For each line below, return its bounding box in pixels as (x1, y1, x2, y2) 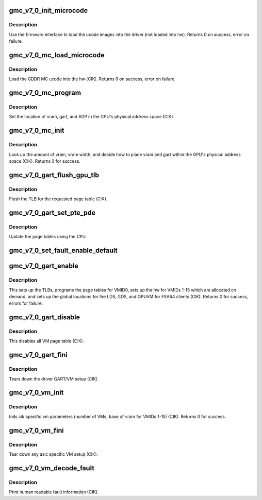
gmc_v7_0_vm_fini (9, 426, 64, 434)
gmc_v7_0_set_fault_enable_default (9, 246, 118, 255)
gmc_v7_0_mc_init (9, 126, 65, 135)
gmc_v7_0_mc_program (9, 89, 81, 97)
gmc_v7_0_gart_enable (9, 262, 79, 270)
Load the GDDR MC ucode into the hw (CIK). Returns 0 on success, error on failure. (9, 76, 176, 82)
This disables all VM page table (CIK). (9, 338, 84, 344)
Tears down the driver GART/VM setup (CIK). (9, 376, 99, 381)
